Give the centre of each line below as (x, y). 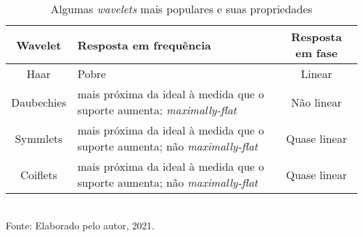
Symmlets (39, 138)
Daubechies (39, 102)
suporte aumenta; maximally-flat (157, 110)
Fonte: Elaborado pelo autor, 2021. (80, 225)
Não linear (317, 102)
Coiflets (39, 174)
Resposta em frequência (144, 45)
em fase (317, 53)
